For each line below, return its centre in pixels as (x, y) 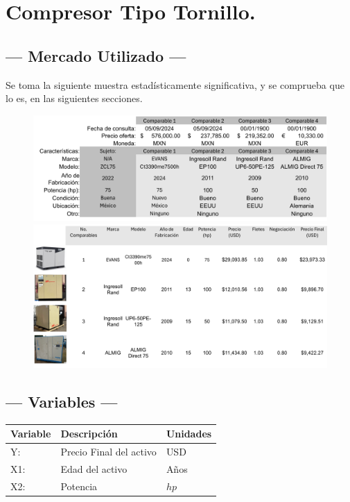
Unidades (189, 434)
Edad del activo (94, 468)
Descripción (89, 434)
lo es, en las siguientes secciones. (74, 98)
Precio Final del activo (108, 451)
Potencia (79, 486)
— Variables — (62, 401)
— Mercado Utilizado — (96, 55)
